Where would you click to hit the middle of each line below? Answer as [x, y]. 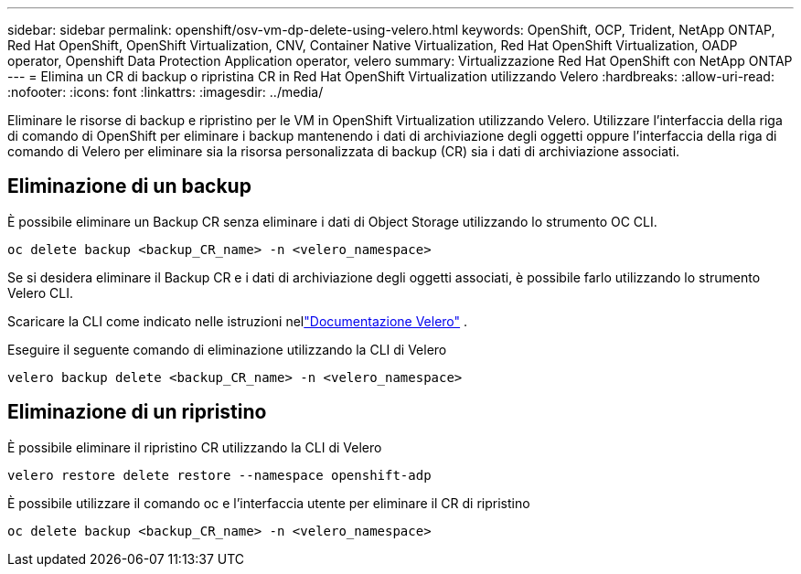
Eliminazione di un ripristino [137, 412]
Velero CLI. [40, 292]
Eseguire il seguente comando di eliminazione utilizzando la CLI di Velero [227, 349]
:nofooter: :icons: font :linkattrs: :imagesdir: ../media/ [166, 92]
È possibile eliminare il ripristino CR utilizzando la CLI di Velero [195, 447]
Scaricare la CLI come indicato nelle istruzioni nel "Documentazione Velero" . [238, 321]
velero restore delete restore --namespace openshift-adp [219, 475]
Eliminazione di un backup [129, 186]
